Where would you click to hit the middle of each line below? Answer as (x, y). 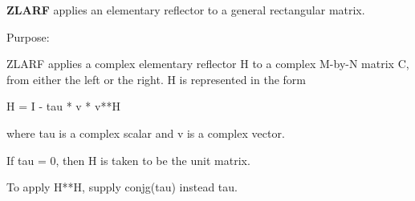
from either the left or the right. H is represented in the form (156, 79)
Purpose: (28, 36)
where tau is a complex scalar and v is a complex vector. (146, 133)
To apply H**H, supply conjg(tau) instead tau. (122, 187)
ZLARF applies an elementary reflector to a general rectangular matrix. (186, 10)
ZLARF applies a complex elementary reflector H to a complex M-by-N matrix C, (208, 64)
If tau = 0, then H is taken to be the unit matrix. (128, 160)
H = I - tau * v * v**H (63, 106)
